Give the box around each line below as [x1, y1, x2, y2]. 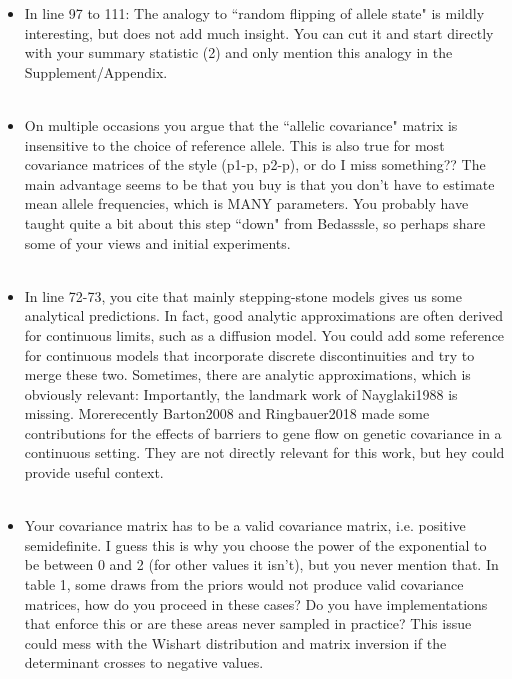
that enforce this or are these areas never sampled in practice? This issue [24, 613, 472, 634]
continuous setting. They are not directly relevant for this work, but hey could [24, 442, 505, 463]
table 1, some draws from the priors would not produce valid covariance [24, 574, 464, 595]
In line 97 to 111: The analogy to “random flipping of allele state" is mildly [24, 3, 485, 23]
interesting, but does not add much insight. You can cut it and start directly [24, 22, 494, 43]
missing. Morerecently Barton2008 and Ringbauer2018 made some [24, 403, 430, 424]
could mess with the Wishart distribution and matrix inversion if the [24, 632, 447, 653]
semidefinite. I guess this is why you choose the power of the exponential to [24, 534, 487, 555]
